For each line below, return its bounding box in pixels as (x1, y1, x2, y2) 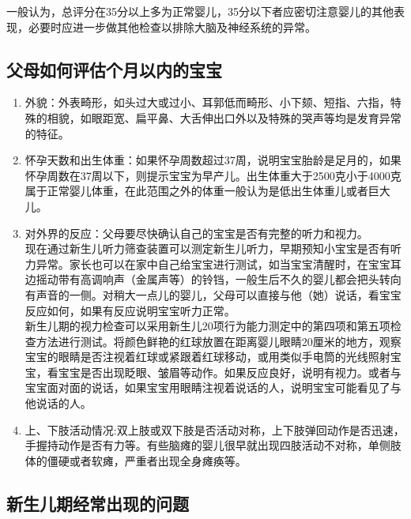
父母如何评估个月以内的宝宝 (6, 57, 222, 81)
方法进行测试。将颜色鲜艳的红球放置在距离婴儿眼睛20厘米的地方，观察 (36, 333, 402, 349)
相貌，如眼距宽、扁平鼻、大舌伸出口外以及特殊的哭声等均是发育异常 (47, 109, 402, 126)
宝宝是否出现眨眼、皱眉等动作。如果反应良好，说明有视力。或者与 (58, 363, 402, 380)
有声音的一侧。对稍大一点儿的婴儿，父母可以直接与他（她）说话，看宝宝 (25, 286, 402, 303)
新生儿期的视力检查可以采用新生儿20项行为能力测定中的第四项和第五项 (25, 318, 390, 334)
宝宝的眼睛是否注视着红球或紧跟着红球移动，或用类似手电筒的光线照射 (25, 348, 390, 365)
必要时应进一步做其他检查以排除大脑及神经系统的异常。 (28, 18, 316, 35)
